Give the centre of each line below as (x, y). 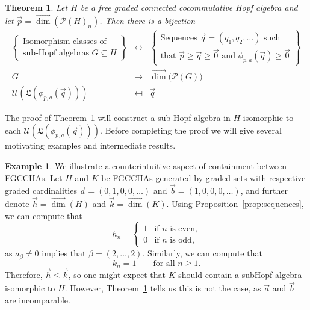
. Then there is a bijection (147, 20)
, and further (264, 191)
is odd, (182, 240)
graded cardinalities (41, 191)
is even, (184, 228)
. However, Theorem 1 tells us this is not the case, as (163, 288)
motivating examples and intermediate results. (90, 145)
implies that (64, 253)
